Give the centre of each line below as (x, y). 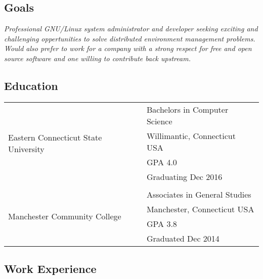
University (26, 149)
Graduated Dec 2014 (183, 238)
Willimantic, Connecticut (191, 135)
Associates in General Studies (199, 194)
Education (31, 85)
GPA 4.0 (162, 162)
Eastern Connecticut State (55, 137)
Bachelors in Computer (187, 109)
